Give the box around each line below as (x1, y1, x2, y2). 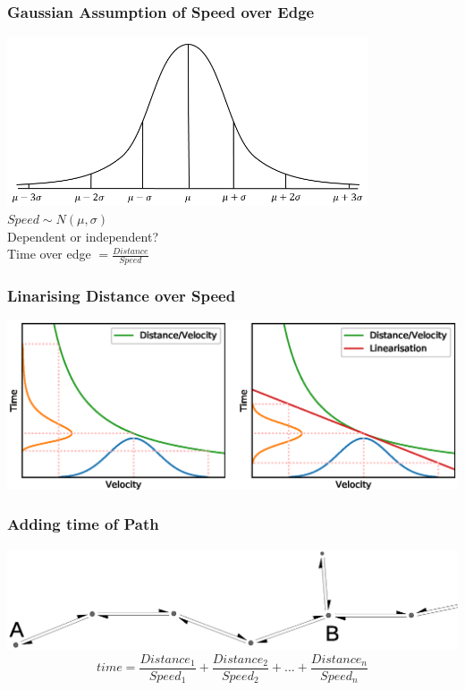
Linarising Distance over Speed (7, 285, 236, 307)
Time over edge (7, 244, 91, 263)
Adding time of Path (7, 513, 159, 535)
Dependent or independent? (7, 226, 159, 245)
